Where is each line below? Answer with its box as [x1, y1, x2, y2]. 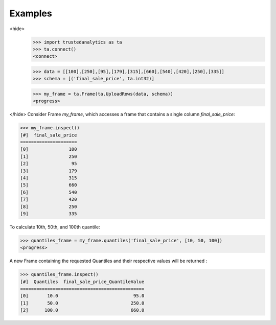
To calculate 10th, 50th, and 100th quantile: [9, 224, 101, 230]
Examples [9, 8, 52, 19]
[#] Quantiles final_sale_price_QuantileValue [20, 278, 145, 285]
